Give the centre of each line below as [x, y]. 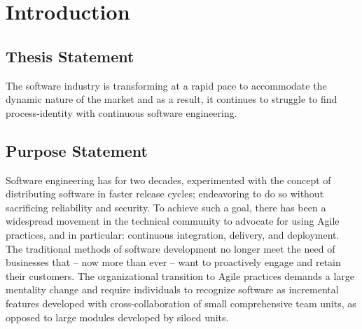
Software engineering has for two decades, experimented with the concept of [168, 180]
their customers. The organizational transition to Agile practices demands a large [180, 275]
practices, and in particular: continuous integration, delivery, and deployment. [173, 234]
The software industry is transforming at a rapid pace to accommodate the [166, 85]
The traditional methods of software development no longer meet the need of [170, 248]
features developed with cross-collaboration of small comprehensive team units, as [181, 303]
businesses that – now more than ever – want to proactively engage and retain [173, 262]
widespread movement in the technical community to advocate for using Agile [173, 221]
